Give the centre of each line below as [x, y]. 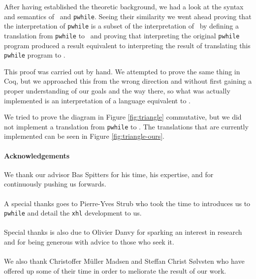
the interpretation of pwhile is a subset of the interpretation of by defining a [121, 26]
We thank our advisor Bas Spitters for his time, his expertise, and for [109, 174]
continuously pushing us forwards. [55, 184]
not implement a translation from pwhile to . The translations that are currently [126, 126]
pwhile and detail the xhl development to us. [73, 213]
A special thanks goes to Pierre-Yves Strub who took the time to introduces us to [127, 203]
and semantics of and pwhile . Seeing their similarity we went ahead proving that [128, 16]
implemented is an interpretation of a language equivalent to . [97, 100]
